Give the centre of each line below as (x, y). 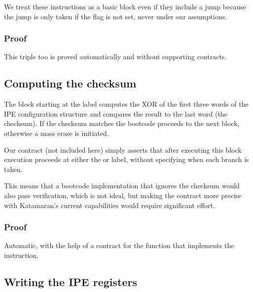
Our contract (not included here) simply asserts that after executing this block (123, 149)
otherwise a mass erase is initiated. (56, 133)
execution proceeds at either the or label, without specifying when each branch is (126, 159)
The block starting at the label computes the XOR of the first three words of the (126, 104)
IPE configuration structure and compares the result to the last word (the (116, 113)
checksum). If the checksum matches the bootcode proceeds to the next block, (122, 123)
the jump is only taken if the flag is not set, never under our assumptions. (116, 16)
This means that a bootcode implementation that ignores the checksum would (122, 186)
